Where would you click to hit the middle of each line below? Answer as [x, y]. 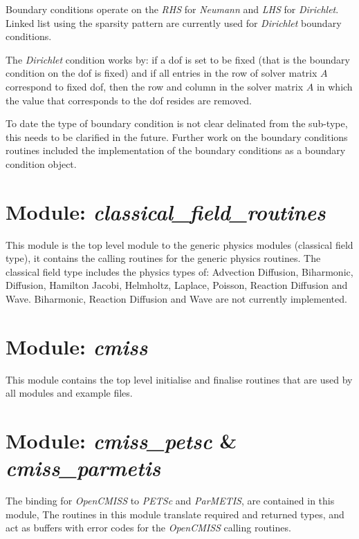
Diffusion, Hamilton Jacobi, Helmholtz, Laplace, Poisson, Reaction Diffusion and [177, 285]
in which [334, 86]
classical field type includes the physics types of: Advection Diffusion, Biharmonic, [179, 271]
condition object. [41, 163]
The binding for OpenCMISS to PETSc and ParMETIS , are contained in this [170, 501]
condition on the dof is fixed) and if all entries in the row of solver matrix [162, 73]
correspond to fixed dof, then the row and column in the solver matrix [155, 86]
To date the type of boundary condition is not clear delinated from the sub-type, [177, 123]
